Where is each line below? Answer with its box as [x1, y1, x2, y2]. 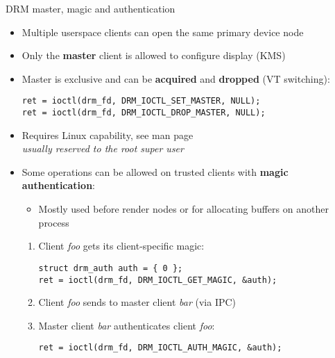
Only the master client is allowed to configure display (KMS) [22, 48, 286, 63]
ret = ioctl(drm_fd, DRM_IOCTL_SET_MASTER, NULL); [22, 96, 261, 106]
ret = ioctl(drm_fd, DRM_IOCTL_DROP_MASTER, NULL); [22, 108, 266, 118]
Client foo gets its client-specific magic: [38, 238, 205, 253]
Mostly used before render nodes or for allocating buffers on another [38, 202, 329, 216]
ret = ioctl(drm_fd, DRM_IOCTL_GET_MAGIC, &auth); [38, 275, 277, 285]
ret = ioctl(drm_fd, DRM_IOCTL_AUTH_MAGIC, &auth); [38, 343, 282, 353]
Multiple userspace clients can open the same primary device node [22, 24, 304, 39]
